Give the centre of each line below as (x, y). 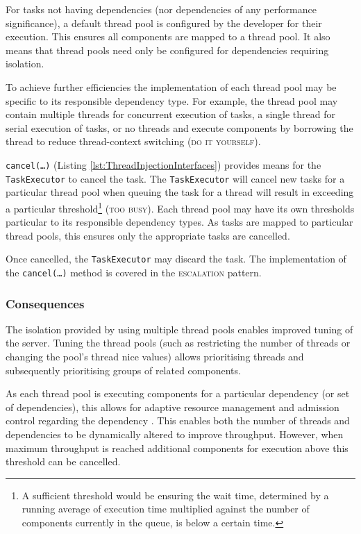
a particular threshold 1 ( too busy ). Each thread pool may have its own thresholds (180, 207)
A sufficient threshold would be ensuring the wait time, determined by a (175, 495)
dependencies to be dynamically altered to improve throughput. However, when (175, 434)
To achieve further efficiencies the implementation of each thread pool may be (171, 86)
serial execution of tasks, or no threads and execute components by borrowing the (179, 127)
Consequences (45, 303)
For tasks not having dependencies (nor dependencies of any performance (161, 9)
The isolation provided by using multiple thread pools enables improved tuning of (179, 329)
